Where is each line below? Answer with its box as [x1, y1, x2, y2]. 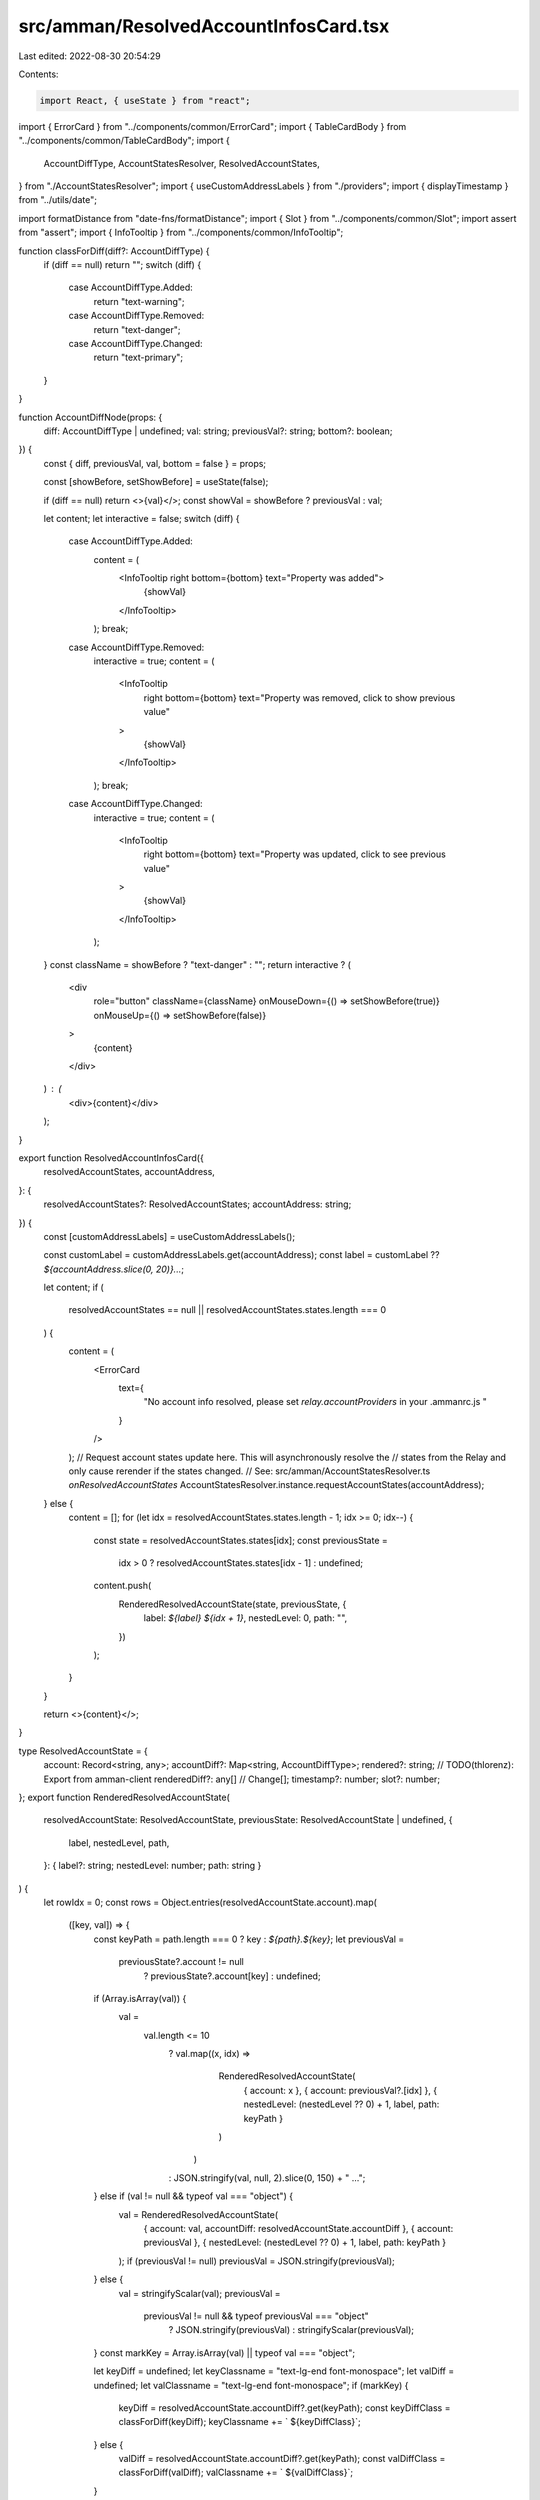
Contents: [18, 68, 59, 80]
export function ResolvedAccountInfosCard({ [18, 1151, 204, 1164]
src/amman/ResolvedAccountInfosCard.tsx [18, 15, 390, 37]
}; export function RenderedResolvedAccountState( [18, 1791, 230, 1804]
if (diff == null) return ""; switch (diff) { [43, 259, 202, 271]
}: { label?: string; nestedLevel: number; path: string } [43, 1860, 262, 1872]
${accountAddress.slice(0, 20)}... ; [43, 1263, 185, 1275]
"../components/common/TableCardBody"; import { [18, 135, 230, 147]
